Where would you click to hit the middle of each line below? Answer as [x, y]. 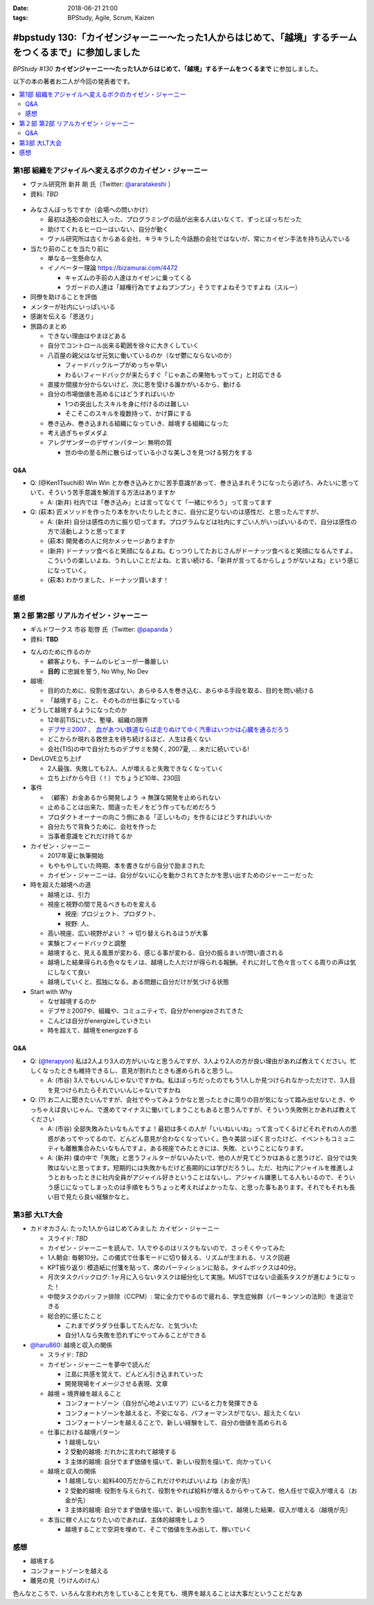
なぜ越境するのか [72, 1001]
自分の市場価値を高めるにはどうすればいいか [111, 394]
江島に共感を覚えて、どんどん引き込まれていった [134, 1374]
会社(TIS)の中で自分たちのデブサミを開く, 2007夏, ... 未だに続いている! [148, 748]
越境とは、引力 [69, 894]
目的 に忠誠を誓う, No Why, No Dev [98, 671]
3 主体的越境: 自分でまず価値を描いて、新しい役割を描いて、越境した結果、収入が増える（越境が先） [208, 1510]
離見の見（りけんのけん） [66, 1581]
